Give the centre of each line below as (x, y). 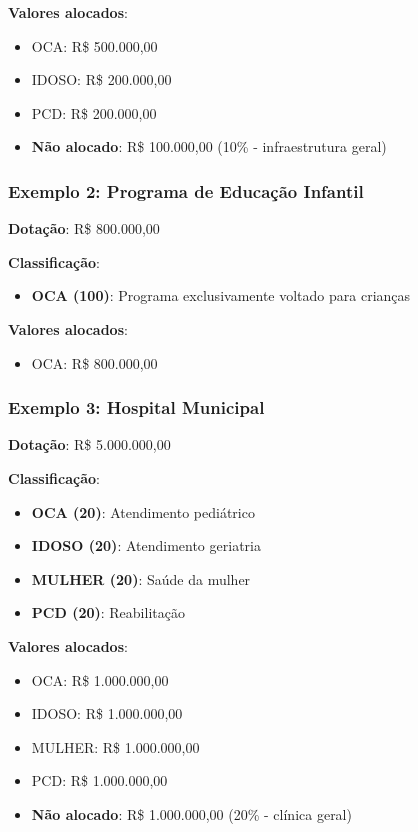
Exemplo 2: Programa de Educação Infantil (186, 190)
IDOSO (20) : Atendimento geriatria (146, 545)
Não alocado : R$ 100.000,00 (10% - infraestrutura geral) (209, 146)
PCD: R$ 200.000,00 (94, 112)
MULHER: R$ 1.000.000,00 (115, 746)
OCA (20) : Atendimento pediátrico (143, 511)
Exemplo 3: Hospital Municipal (136, 407)
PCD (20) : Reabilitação (108, 612)
